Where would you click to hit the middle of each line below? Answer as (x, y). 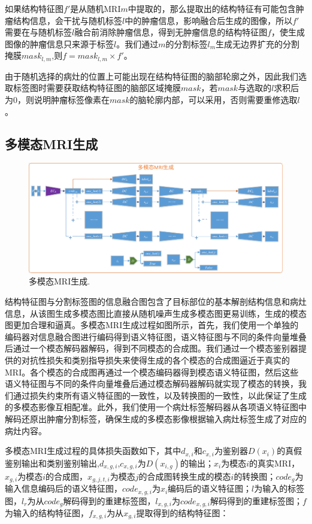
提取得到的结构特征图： (182, 512)
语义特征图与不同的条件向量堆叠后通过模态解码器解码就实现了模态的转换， (152, 384)
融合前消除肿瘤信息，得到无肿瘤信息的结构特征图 (171, 32)
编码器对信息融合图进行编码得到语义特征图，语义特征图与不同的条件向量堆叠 (156, 336)
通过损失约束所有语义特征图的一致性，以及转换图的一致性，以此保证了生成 (160, 395)
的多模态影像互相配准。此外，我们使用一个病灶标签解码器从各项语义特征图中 (156, 407)
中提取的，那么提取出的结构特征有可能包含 (212, 8)
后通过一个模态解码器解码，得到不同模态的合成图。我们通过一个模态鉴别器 (152, 348)
